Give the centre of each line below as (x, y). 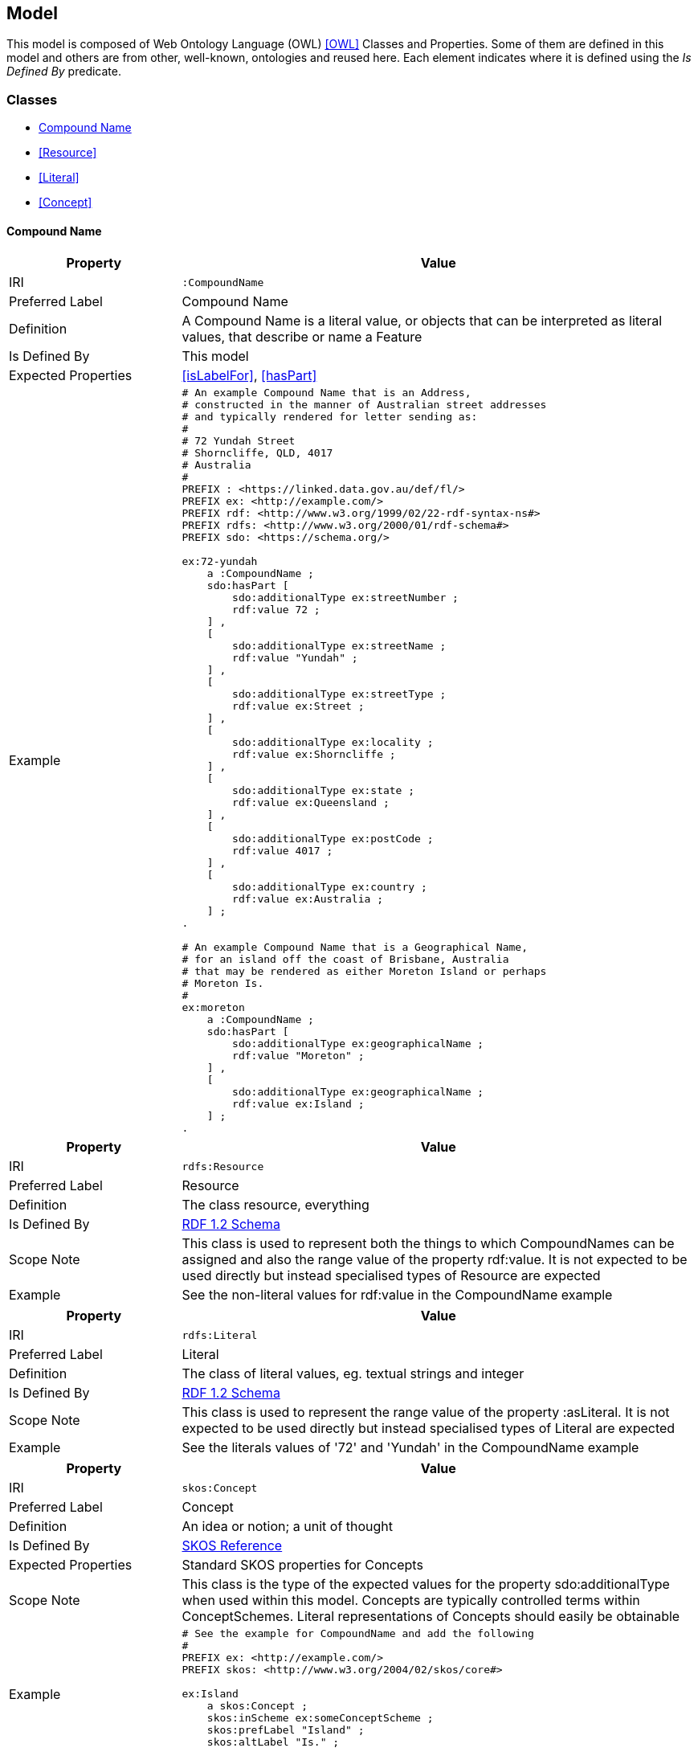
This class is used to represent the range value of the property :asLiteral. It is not (426, 1412)
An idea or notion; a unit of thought (288, 1527)
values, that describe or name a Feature (302, 337)
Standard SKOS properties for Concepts (302, 1565)
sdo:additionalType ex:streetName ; (339, 646)
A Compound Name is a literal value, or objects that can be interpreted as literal (422, 321)
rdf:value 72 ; (276, 610)
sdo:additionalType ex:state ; (324, 791)
